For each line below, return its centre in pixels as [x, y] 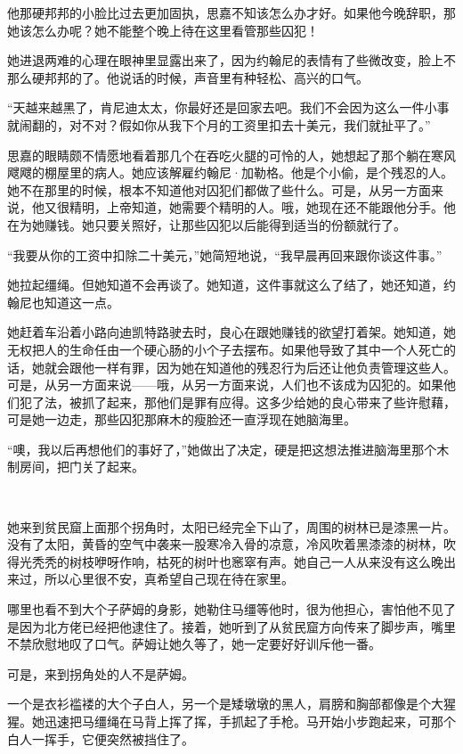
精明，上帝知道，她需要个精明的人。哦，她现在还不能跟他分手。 [256, 207]
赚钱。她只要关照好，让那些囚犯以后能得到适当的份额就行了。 [225, 224]
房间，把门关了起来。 [81, 467]
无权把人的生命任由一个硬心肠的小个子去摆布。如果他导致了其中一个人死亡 [225, 349]
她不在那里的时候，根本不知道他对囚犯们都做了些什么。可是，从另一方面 [219, 189]
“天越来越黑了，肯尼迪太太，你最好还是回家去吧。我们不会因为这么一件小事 [228, 107]
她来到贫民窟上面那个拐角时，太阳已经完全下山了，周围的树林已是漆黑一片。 [231, 526]
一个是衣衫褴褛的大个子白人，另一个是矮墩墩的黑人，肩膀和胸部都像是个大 [225, 704]
